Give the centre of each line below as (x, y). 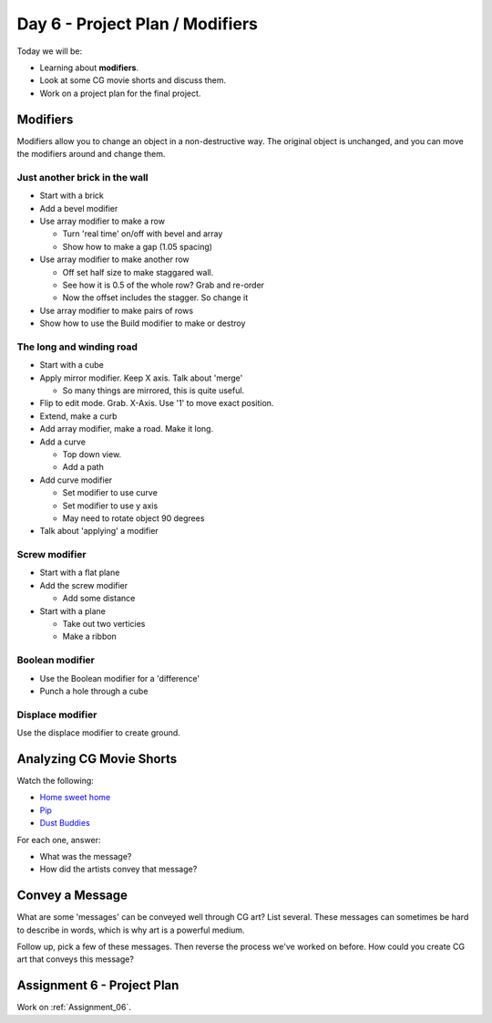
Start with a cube (72, 365)
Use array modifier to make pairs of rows (117, 310)
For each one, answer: (59, 840)
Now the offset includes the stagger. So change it (155, 298)
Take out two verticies (104, 623)
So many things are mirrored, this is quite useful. (154, 390)
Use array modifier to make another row (115, 259)
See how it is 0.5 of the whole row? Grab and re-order (163, 285)
